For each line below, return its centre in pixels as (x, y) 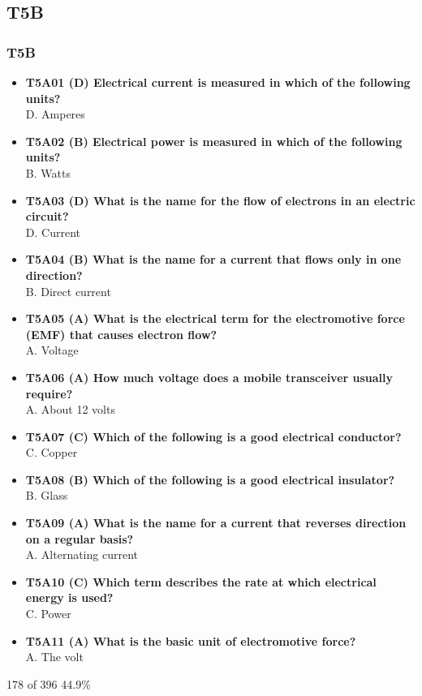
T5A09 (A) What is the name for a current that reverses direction (216, 523)
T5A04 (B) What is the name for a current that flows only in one (213, 259)
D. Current (53, 232)
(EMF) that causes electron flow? (121, 334)
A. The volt (54, 657)
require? (49, 393)
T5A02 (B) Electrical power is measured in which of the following (214, 141)
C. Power (48, 614)
